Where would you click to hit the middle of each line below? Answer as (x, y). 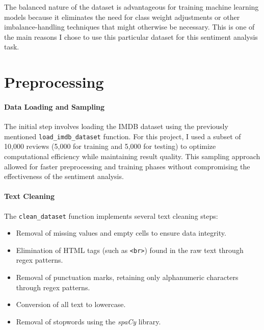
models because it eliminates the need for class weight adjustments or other (122, 17)
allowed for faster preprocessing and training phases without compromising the (127, 166)
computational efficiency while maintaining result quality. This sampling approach (132, 156)
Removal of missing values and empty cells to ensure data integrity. (121, 233)
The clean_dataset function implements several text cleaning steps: (111, 215)
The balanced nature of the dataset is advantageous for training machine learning (131, 7)
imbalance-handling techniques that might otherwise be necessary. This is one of (129, 27)
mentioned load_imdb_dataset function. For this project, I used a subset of (123, 136)
